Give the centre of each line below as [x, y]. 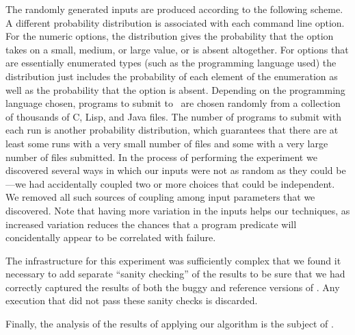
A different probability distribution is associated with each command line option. [175, 22]
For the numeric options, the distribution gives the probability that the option [170, 36]
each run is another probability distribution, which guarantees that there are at [172, 130]
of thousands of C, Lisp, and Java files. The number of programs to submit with [173, 116]
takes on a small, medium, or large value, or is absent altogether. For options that [177, 49]
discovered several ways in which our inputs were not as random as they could [169, 170]
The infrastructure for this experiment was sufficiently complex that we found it [173, 260]
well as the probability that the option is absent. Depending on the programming [175, 89]
